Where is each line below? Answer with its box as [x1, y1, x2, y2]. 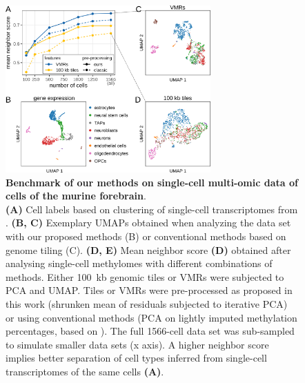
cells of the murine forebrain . [6, 188, 146, 203]
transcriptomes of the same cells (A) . [6, 364, 164, 378]
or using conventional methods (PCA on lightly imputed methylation [6, 310, 297, 324]
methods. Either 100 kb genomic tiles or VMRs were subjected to [6, 269, 284, 284]
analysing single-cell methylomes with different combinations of [6, 256, 273, 271]
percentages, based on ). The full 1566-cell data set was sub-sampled [6, 324, 295, 338]
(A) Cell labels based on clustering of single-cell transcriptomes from [6, 202, 298, 216]
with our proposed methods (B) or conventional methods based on [6, 228, 286, 243]
